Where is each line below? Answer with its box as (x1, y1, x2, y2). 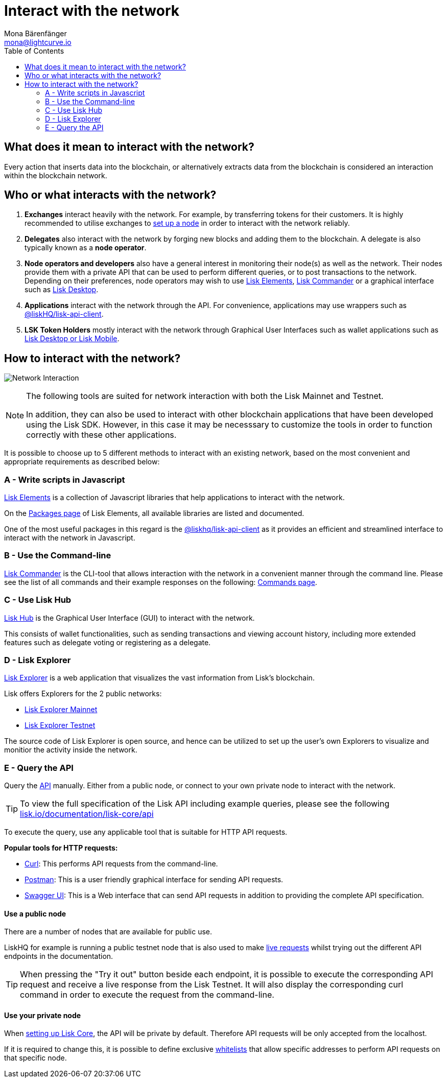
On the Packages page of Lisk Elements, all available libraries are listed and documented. (4, 509, 304, 518)
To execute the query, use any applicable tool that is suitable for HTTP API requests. (4, 828, 288, 837)
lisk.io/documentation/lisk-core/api (20, 809, 154, 819)
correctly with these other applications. (26, 430, 177, 440)
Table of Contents (4, 46, 64, 55)
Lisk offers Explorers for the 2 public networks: (4, 689, 162, 698)
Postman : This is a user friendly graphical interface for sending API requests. (25, 875, 284, 884)
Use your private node (4, 1010, 81, 1020)
